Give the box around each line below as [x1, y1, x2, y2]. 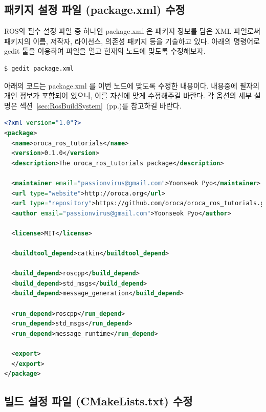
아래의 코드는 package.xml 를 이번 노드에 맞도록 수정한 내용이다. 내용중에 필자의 [4, 80, 260, 91]
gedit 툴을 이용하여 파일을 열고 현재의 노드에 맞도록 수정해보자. [4, 46, 206, 56]
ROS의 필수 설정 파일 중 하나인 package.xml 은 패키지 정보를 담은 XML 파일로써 [4, 26, 260, 36]
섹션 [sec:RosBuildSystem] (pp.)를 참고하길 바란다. [19, 100, 182, 111]
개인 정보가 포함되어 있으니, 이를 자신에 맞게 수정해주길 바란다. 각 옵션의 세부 [4, 90, 252, 101]
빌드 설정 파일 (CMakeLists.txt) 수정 [4, 393, 193, 409]
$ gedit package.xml [4, 64, 74, 72]
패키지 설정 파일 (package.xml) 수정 [4, 2, 185, 17]
